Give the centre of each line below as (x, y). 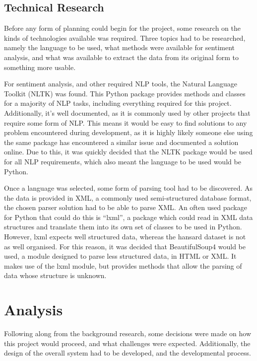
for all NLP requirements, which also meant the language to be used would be (123, 161)
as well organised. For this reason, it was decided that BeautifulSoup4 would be (125, 246)
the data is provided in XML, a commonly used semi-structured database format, (128, 197)
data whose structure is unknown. (55, 275)
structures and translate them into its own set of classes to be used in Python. (123, 227)
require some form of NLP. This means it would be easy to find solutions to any (126, 122)
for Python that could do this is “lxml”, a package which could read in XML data (128, 217)
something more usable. (40, 67)
